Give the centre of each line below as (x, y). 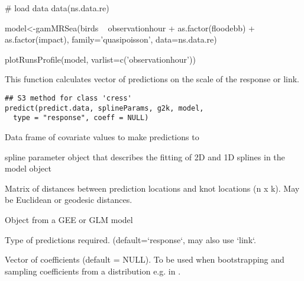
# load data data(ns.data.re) (57, 8)
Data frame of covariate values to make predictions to (102, 136)
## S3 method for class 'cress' (68, 98)
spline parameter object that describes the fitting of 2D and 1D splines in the (145, 156)
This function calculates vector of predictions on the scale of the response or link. (152, 79)
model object (28, 168)
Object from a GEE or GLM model (69, 219)
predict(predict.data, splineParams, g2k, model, (104, 108)
